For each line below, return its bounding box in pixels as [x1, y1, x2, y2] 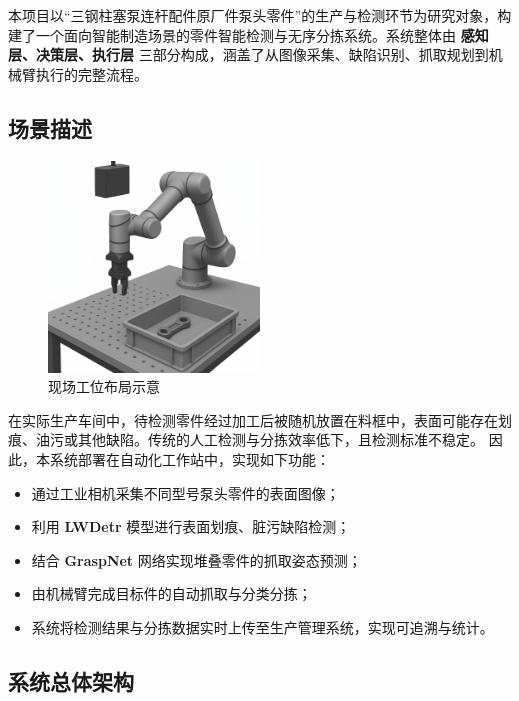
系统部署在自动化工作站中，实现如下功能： [49, 448, 330, 469]
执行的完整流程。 [35, 63, 148, 84]
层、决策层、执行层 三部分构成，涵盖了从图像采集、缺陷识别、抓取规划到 [8, 44, 489, 65]
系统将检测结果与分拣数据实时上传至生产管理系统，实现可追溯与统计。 [31, 616, 494, 637]
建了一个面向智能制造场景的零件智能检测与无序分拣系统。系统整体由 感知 [8, 24, 489, 45]
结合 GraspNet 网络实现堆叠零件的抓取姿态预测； [31, 549, 362, 570]
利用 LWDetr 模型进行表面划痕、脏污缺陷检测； [31, 516, 351, 537]
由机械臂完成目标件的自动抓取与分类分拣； [31, 583, 312, 604]
